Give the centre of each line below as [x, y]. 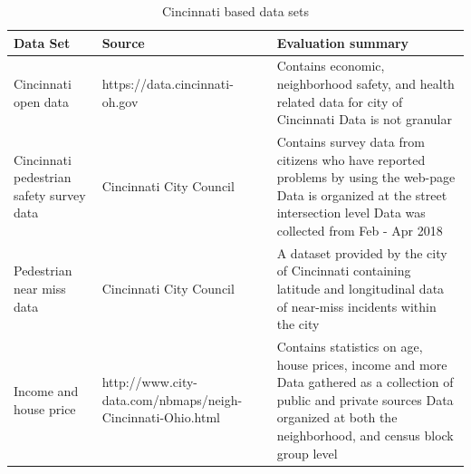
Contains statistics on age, [350, 347]
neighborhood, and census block [365, 435]
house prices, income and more [362, 364]
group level [307, 453]
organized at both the [337, 417]
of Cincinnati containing [344, 271]
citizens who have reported [351, 159]
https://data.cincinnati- [168, 84]
